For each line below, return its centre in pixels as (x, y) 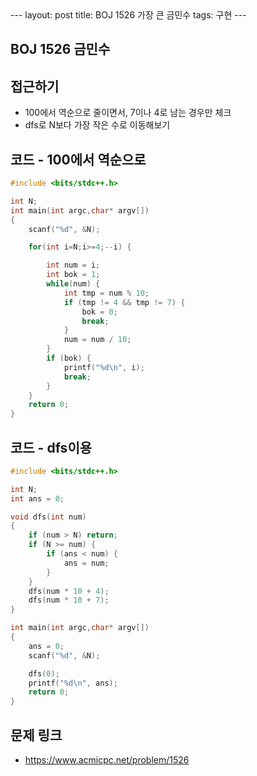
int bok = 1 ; (73, 275)
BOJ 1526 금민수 (60, 49)
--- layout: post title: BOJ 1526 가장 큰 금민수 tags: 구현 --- (128, 15)
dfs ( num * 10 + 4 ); (69, 591)
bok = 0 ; (99, 312)
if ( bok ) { (69, 358)
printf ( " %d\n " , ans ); (73, 683)
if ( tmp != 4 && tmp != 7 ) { (124, 302)
